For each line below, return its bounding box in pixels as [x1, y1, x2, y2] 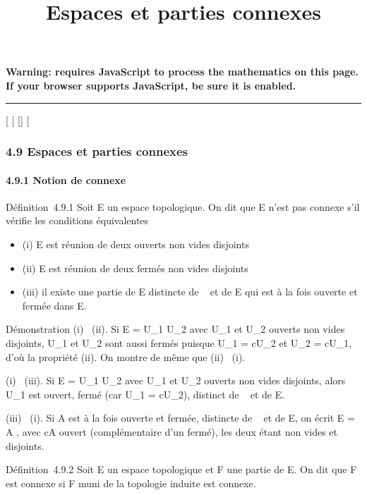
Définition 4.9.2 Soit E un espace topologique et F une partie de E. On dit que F [6, 462, 357, 477]
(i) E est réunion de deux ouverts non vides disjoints [22, 236, 249, 251]
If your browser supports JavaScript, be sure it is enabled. [6, 78, 296, 92]
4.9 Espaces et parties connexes [6, 142, 188, 160]
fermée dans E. [22, 298, 87, 312]
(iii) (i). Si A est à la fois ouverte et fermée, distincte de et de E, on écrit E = [6, 410, 355, 425]
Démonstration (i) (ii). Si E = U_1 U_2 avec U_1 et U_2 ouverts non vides [6, 322, 345, 336]
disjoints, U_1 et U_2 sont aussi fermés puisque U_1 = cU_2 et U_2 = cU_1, [6, 335, 352, 350]
